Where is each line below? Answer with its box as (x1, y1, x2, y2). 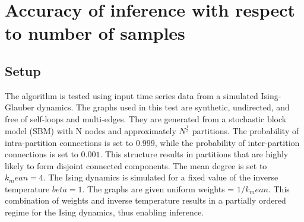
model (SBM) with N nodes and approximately (5, 124, 176, 137)
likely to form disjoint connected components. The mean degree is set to (5, 159, 267, 172)
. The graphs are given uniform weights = (82, 182, 235, 195)
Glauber (5, 101, 34, 113)
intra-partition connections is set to (5, 136, 134, 148)
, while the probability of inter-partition (154, 136, 300, 148)
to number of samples (5, 21, 185, 45)
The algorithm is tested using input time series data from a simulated (5, 89, 258, 102)
